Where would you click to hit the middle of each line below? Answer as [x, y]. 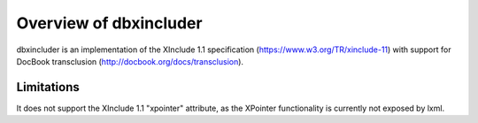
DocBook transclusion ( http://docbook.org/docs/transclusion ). [130, 61]
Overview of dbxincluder [109, 23]
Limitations [48, 87]
